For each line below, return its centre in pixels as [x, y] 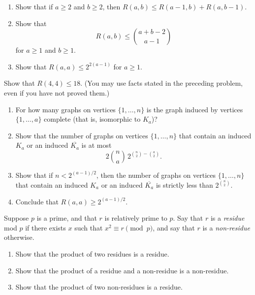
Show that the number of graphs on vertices [82, 135]
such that [89, 227]
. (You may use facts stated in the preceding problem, [161, 83]
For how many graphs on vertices [65, 109]
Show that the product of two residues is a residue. [92, 253]
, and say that [174, 227]
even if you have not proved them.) [57, 92]
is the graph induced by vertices [195, 109]
